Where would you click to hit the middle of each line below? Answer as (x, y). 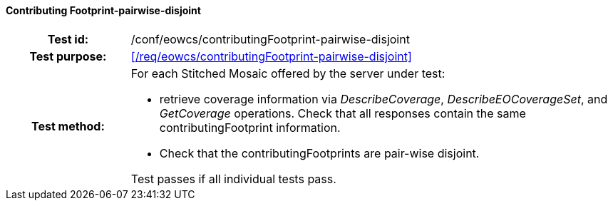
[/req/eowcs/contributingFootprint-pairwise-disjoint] (271, 56)
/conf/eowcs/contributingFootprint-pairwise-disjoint (270, 39)
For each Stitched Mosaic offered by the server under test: (288, 73)
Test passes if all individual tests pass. (233, 179)
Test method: (68, 126)
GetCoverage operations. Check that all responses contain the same (342, 113)
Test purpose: (68, 56)
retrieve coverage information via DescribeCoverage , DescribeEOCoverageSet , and (383, 99)
